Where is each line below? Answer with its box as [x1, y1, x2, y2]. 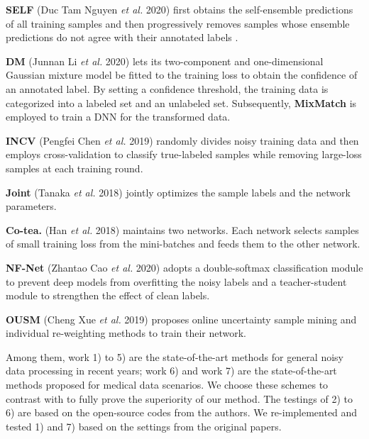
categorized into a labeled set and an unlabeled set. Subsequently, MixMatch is [6, 95, 357, 110]
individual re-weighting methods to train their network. [6, 326, 246, 340]
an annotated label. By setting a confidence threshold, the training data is [6, 81, 329, 96]
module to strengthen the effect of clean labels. [6, 288, 210, 303]
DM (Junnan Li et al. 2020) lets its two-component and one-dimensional [6, 53, 324, 68]
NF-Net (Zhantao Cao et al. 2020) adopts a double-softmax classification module [6, 260, 363, 274]
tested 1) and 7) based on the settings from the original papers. [6, 418, 282, 433]
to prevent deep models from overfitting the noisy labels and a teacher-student [6, 274, 347, 289]
